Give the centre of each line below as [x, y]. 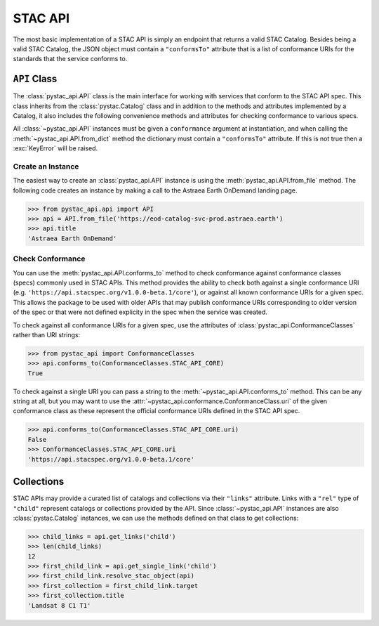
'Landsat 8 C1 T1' [59, 605]
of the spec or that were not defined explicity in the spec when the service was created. [140, 312]
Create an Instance [46, 167]
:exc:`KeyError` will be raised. [55, 148]
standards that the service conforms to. [70, 59]
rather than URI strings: [47, 334]
